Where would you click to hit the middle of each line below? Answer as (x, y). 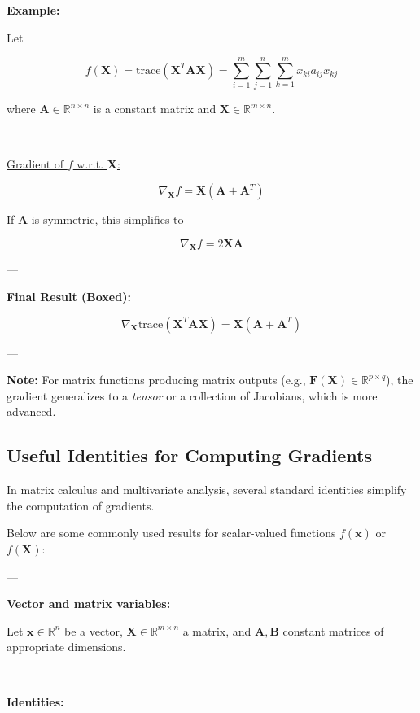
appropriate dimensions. (66, 647)
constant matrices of (333, 630)
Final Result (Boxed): (69, 297)
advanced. (31, 411)
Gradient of (35, 163)
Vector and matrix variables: (89, 604)
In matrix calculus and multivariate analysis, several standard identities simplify (207, 490)
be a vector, (93, 630)
